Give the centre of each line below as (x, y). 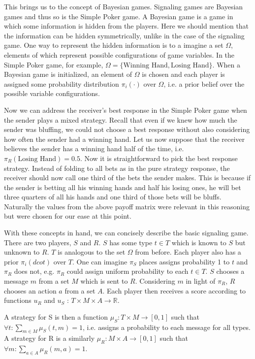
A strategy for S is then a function (56, 316)
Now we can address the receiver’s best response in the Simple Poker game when (126, 110)
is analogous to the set (92, 252)
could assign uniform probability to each (127, 271)
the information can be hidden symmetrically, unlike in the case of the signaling (124, 35)
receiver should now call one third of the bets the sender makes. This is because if (127, 178)
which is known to (199, 242)
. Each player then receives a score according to (174, 290)
